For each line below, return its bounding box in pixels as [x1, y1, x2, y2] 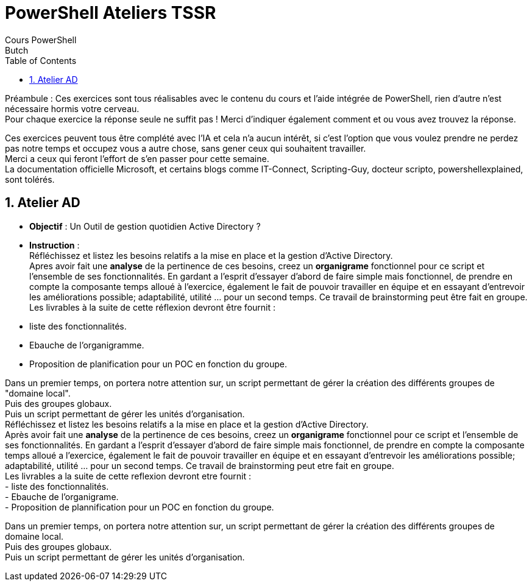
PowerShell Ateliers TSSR [5, 2, 216, 23]
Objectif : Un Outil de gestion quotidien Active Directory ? [29, 221, 261, 231]
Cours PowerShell [5, 34, 77, 45]
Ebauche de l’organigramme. [29, 339, 144, 350]
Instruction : [29, 239, 80, 250]
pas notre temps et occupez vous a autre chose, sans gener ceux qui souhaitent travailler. [5, 143, 366, 154]
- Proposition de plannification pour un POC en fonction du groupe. [5, 501, 274, 512]
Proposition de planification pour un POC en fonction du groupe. [29, 358, 287, 369]
